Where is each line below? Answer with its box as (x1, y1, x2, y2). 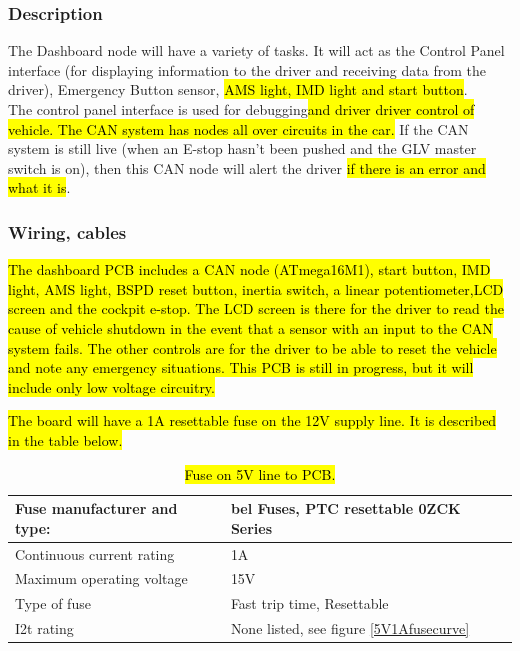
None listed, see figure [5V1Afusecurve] (230, 618, 470, 639)
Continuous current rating (15, 543, 175, 564)
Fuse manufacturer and (15, 498, 178, 519)
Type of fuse (15, 593, 91, 614)
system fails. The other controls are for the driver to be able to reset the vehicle (8, 337, 497, 358)
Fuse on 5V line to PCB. (184, 463, 336, 484)
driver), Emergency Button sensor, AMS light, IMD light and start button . (8, 79, 468, 100)
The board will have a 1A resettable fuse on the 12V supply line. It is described (8, 410, 497, 431)
